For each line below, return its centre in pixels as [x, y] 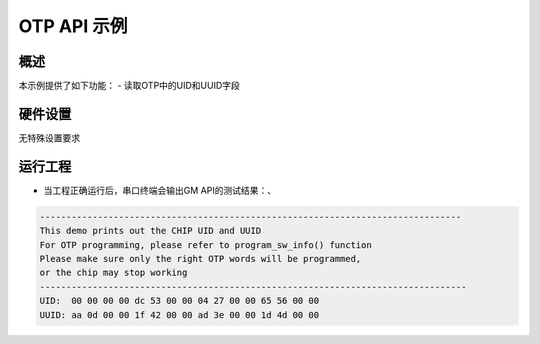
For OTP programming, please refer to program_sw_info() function [205, 244]
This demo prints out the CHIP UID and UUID [150, 231]
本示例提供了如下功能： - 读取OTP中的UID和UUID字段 [129, 86]
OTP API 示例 [73, 26]
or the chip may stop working [113, 273]
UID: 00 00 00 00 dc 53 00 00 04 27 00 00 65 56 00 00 [179, 301]
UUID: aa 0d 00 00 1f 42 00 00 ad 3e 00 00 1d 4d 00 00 [179, 314]
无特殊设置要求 [49, 137]
